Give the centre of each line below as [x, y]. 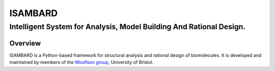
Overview [25, 43]
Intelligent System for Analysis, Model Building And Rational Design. [128, 27]
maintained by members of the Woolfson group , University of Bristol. [81, 62]
